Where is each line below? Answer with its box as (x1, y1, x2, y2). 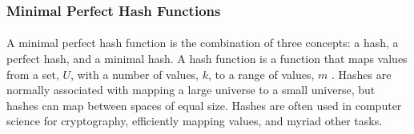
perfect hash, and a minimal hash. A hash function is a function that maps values (6, 50, 408, 67)
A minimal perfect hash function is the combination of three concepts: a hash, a (6, 34, 399, 51)
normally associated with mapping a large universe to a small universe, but (6, 81, 376, 98)
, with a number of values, (70, 65, 199, 82)
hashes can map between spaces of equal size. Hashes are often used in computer (6, 97, 402, 113)
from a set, (6, 65, 59, 82)
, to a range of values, (207, 65, 315, 82)
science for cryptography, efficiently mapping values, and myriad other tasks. (6, 112, 383, 129)
